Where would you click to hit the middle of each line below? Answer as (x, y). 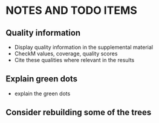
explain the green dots (42, 93)
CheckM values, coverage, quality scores (66, 54)
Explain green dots (42, 79)
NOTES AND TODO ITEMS (71, 11)
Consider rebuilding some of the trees (79, 112)
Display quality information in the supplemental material (84, 47)
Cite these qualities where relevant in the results (74, 60)
